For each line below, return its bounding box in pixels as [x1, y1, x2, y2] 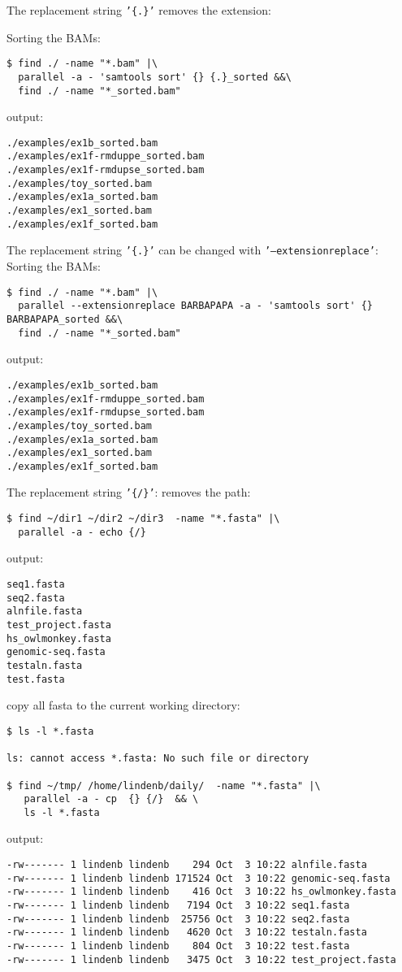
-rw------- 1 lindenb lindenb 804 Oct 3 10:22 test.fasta [6, 940, 350, 952]
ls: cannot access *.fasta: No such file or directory [6, 753, 309, 765]
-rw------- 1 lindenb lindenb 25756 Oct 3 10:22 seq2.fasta [6, 913, 350, 925]
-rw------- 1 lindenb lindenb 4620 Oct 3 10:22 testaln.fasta [6, 926, 367, 939]
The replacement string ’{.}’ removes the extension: [6, 2, 271, 18]
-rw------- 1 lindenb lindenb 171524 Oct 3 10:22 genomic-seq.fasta [6, 872, 391, 884]
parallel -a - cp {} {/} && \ [24, 793, 199, 805]
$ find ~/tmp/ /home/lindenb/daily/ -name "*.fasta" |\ [6, 779, 321, 792]
